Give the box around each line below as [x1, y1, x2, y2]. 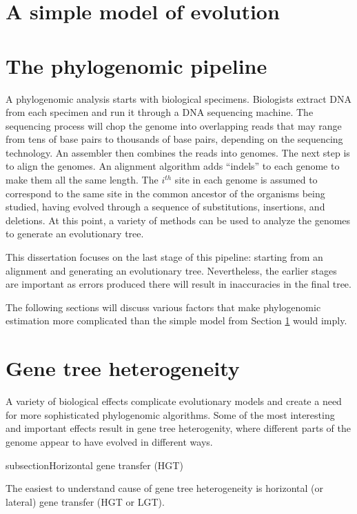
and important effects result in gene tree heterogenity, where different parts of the [6, 421, 351, 435]
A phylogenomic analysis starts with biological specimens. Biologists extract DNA [6, 91, 351, 106]
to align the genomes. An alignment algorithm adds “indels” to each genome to [6, 159, 340, 173]
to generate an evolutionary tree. [6, 226, 144, 241]
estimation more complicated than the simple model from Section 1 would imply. [6, 313, 347, 328]
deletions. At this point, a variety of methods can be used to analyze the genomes [6, 212, 351, 227]
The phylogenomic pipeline [6, 51, 267, 79]
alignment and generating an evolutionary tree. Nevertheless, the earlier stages [6, 263, 337, 277]
